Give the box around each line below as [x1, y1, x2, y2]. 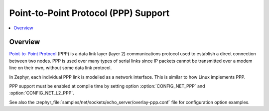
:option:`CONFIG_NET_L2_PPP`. [9, 90, 74, 96]
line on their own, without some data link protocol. [9, 65, 112, 71]
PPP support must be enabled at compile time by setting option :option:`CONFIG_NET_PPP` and [9, 83, 205, 89]
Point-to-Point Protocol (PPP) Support [9, 7, 169, 18]
